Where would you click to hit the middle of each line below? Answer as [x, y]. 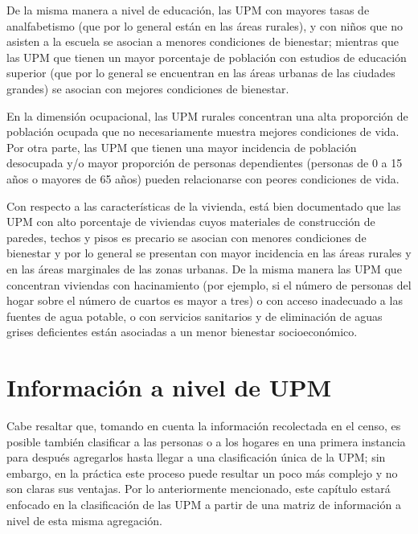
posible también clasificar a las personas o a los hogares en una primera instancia [206, 441]
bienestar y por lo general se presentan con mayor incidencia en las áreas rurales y [209, 253]
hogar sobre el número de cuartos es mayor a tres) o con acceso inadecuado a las [205, 300]
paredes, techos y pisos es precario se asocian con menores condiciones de [186, 237]
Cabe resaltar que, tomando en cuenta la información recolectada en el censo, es [204, 425]
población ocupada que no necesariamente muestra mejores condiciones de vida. [203, 131]
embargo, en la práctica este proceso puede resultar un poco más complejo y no [202, 472]
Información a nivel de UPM [169, 387]
